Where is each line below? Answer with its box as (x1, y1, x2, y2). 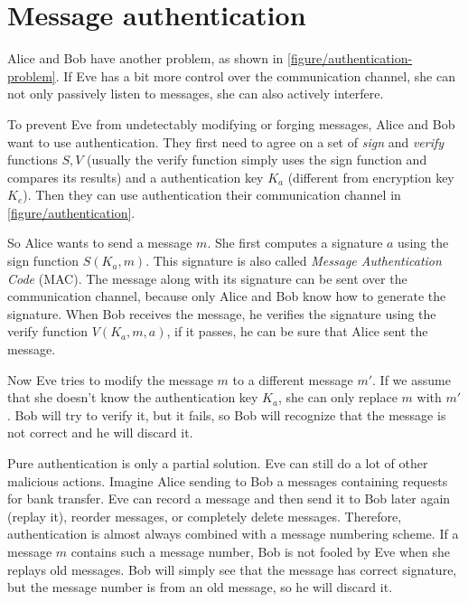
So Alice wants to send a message (7, 233, 192, 252)
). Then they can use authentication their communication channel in (23, 185, 401, 204)
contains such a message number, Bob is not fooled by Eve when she (70, 541, 451, 560)
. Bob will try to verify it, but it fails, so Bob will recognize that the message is (7, 405, 446, 424)
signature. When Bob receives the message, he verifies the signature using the (7, 304, 436, 323)
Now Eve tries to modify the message (7, 370, 213, 389)
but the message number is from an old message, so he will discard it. (7, 578, 393, 597)
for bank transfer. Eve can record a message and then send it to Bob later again (7, 489, 451, 508)
